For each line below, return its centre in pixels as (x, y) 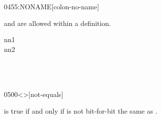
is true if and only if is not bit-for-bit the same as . (81, 110)
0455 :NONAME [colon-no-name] (52, 6)
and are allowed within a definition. (58, 23)
